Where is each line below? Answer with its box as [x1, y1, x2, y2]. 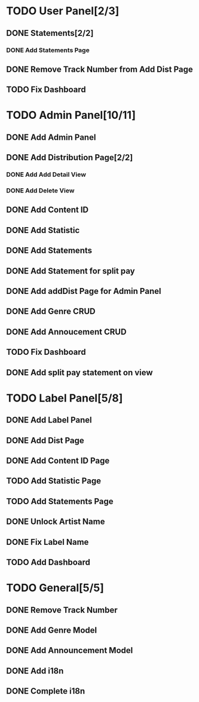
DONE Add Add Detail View [6, 170, 87, 179]
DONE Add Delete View [6, 186, 75, 195]
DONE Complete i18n [6, 686, 85, 697]
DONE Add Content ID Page [6, 455, 110, 465]
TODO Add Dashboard [6, 557, 91, 567]
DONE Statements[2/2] [6, 28, 94, 38]
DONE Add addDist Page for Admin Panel [6, 286, 161, 296]
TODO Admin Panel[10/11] [6, 109, 136, 122]
